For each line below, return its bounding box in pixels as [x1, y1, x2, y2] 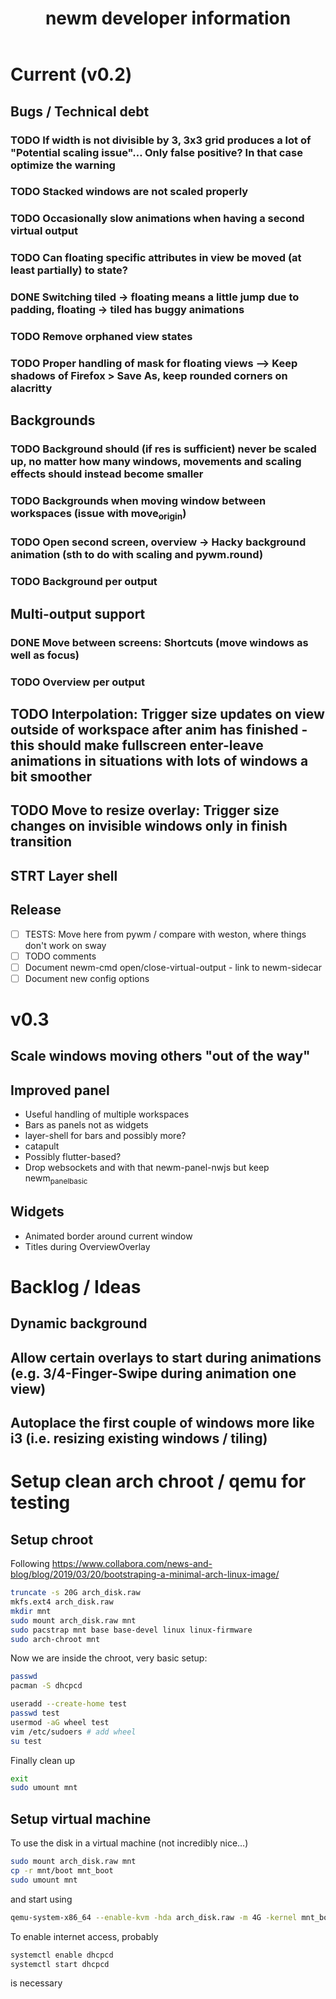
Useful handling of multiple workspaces [24, 1108, 190, 1121]
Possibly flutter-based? [24, 1151, 122, 1163]
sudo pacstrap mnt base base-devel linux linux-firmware [10, 1625, 253, 1635]
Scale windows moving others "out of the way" [10, 1048, 311, 1065]
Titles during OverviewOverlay [24, 1240, 151, 1252]
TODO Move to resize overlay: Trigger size [10, 802, 280, 819]
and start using [10, 1893, 73, 1905]
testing [10, 1492, 71, 1514]
